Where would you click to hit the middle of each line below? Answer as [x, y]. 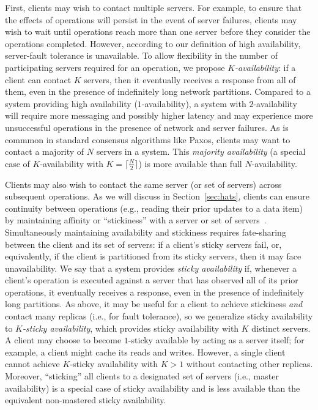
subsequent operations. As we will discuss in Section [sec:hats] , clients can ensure [157, 196]
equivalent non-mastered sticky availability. [86, 400]
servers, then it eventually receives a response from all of [190, 79]
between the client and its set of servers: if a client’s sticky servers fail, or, [143, 244]
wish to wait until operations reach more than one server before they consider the [158, 32]
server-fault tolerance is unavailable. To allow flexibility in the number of [141, 55]
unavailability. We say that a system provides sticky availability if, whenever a [151, 268]
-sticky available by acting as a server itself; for [216, 340]
